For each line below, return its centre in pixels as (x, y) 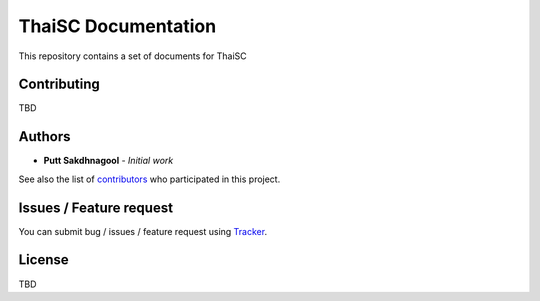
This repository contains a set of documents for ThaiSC (132, 56)
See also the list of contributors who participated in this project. (149, 179)
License (43, 260)
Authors (44, 136)
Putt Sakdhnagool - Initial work (108, 161)
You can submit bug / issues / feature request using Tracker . (143, 231)
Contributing (59, 84)
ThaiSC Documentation (117, 26)
